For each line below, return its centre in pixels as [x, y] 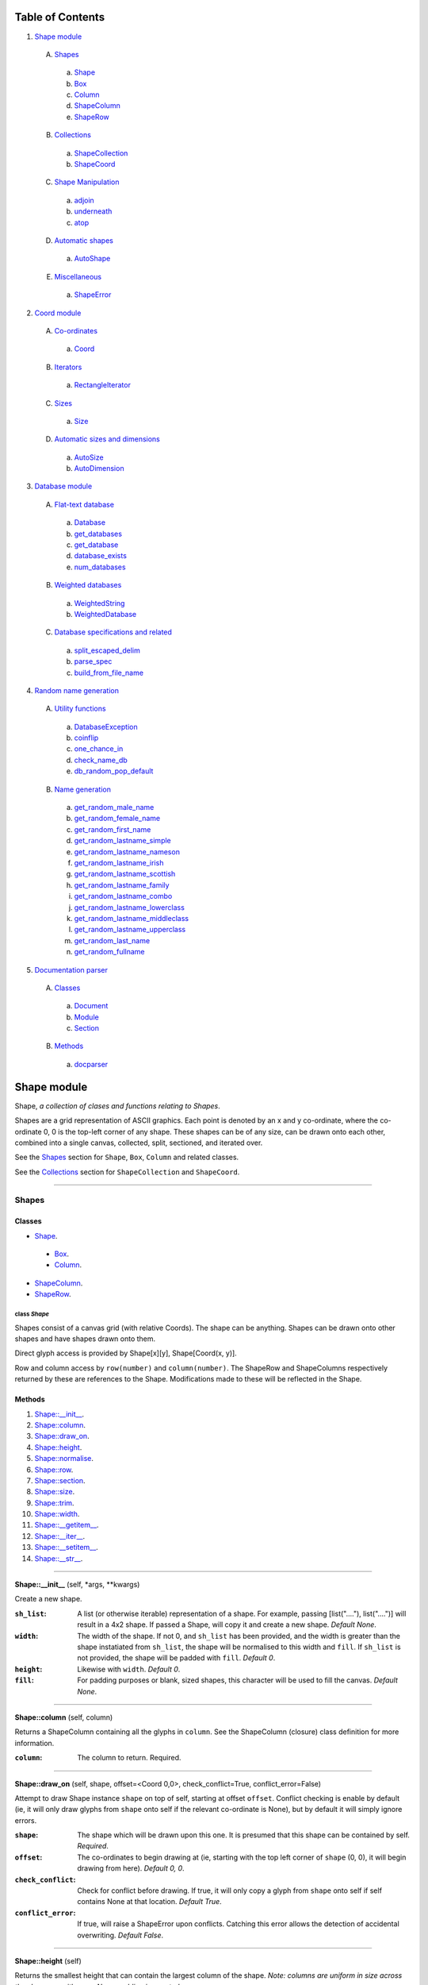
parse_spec [93, 661]
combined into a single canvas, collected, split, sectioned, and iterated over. [139, 1143]
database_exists [100, 556]
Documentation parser [71, 969]
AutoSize [89, 457]
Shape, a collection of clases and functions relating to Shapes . [118, 1106]
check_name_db [101, 760]
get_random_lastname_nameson [127, 852]
